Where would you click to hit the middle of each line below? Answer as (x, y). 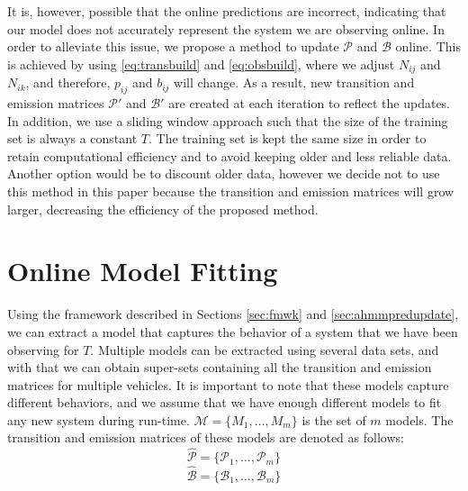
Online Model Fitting (143, 271)
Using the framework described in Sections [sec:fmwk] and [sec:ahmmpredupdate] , (233, 314)
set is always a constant (72, 138)
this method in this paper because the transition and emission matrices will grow (231, 191)
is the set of (334, 419)
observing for (43, 349)
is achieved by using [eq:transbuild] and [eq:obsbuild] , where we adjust (201, 64)
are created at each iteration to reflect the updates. (310, 103)
